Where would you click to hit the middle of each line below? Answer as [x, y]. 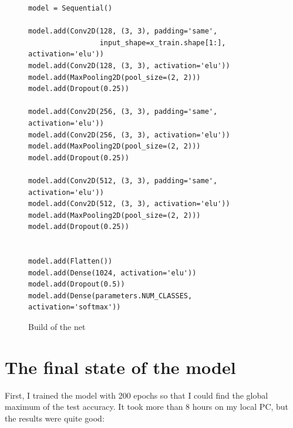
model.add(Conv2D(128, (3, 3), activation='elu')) [129, 65]
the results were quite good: [55, 418]
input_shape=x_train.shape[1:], [163, 43]
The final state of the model [120, 367]
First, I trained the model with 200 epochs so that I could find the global [137, 395]
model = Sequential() [70, 8]
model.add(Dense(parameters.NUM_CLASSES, [110, 296]
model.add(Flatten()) [70, 262]
